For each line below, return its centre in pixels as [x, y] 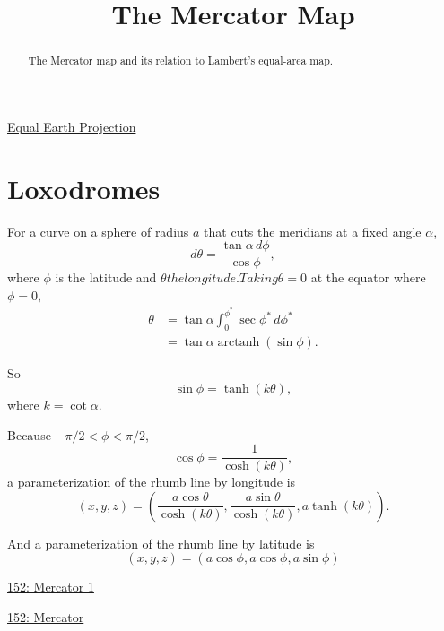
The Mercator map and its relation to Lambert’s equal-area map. [181, 61]
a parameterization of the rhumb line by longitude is [152, 482]
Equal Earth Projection [72, 126]
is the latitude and [106, 277]
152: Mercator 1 [51, 587]
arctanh [239, 343]
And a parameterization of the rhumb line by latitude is [161, 543]
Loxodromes [84, 188]
